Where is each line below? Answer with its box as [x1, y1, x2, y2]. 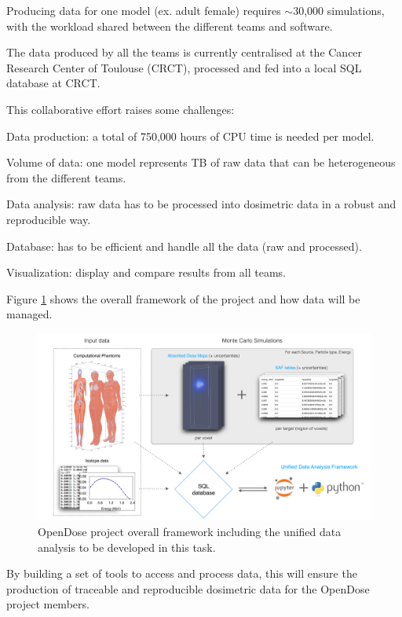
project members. [6, 596, 90, 612]
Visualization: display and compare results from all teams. [6, 264, 286, 281]
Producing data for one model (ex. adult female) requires [6, 2, 281, 18]
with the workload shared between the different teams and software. [6, 17, 333, 34]
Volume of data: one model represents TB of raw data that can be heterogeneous [6, 154, 396, 171]
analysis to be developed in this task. [38, 538, 216, 555]
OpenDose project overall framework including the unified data [38, 523, 342, 539]
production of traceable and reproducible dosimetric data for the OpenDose [6, 580, 370, 597]
